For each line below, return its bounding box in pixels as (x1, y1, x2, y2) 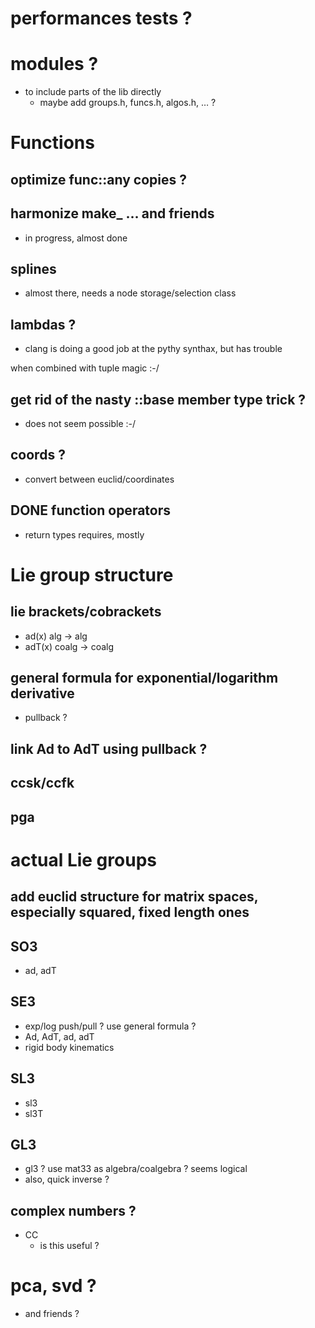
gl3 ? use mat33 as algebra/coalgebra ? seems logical (24, 1163, 248, 1175)
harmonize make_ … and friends (10, 205, 215, 222)
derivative (10, 685, 75, 702)
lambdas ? (10, 316, 77, 333)
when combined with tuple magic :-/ (10, 362, 160, 374)
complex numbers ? (10, 1202, 137, 1219)
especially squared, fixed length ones (10, 904, 250, 921)
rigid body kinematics (24, 1041, 115, 1053)
